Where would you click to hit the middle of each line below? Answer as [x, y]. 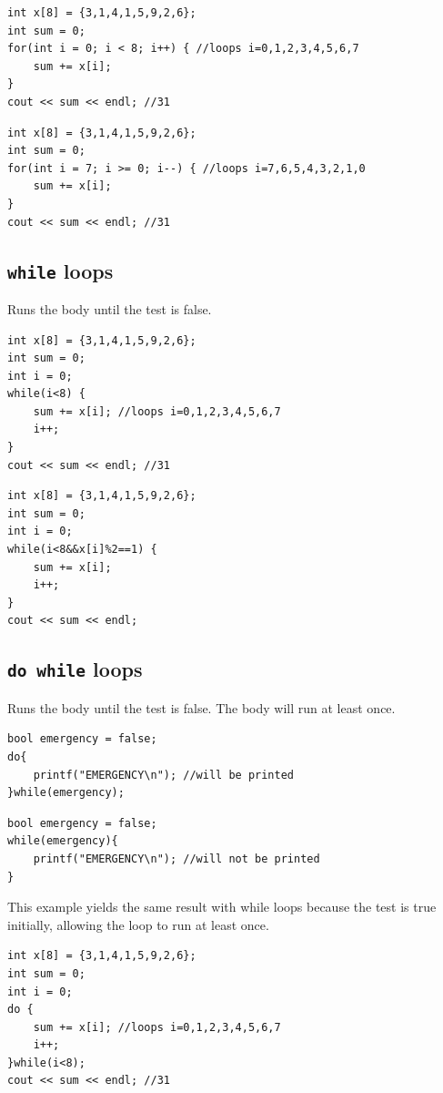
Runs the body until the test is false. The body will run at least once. [201, 707]
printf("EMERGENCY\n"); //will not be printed [176, 858]
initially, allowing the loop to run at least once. [138, 924]
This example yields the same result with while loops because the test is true [222, 907]
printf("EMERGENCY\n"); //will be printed [163, 775]
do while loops [75, 669]
